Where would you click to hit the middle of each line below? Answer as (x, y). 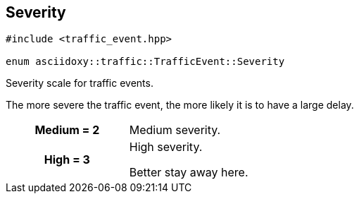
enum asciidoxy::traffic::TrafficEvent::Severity (145, 62)
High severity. (166, 147)
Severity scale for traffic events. (80, 83)
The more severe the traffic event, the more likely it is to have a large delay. (180, 105)
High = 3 (67, 160)
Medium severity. (175, 130)
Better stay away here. (189, 173)
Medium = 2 (67, 130)
